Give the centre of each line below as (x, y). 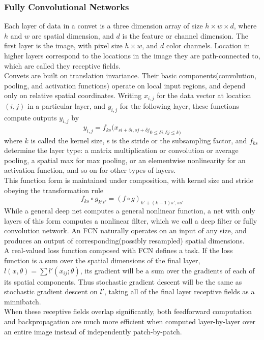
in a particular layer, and (66, 105)
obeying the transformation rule (54, 190)
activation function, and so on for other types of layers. (90, 170)
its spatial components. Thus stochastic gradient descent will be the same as (123, 281)
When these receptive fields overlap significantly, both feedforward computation (128, 311)
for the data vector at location (204, 95)
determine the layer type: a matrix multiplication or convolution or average (121, 150)
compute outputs (31, 117)
